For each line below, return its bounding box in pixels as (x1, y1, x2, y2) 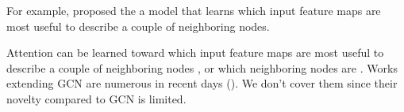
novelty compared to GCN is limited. (6, 90, 187, 106)
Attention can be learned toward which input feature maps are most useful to (6, 44, 384, 61)
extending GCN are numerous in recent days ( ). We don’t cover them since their (6, 75, 398, 91)
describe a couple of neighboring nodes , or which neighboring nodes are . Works (6, 59, 398, 76)
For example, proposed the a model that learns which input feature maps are (6, 2, 381, 18)
